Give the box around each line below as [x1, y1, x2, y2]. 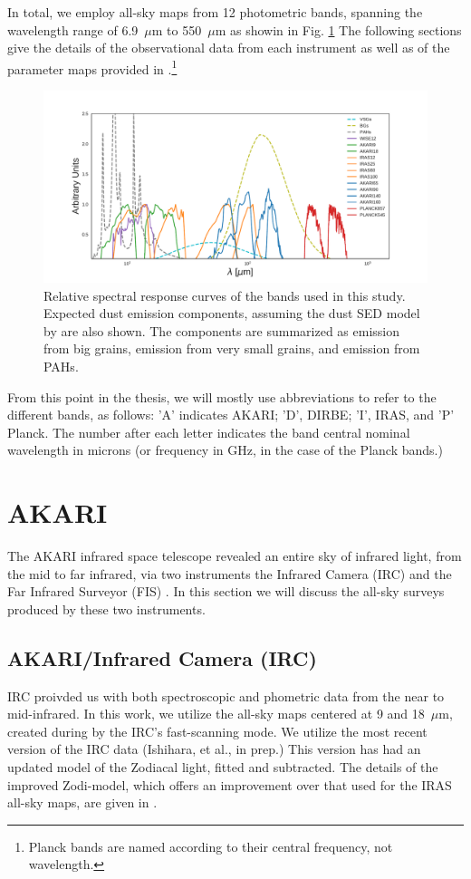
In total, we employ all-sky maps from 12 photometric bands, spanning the [7, 3, 423, 21]
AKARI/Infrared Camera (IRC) [7, 643, 317, 671]
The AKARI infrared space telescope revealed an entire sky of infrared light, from [7, 546, 462, 565]
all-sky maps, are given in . [7, 793, 158, 812]
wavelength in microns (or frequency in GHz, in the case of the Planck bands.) [7, 440, 443, 459]
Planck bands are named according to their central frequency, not [28, 836, 393, 855]
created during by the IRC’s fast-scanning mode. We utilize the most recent [7, 721, 428, 740]
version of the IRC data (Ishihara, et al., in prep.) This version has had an [7, 739, 421, 758]
